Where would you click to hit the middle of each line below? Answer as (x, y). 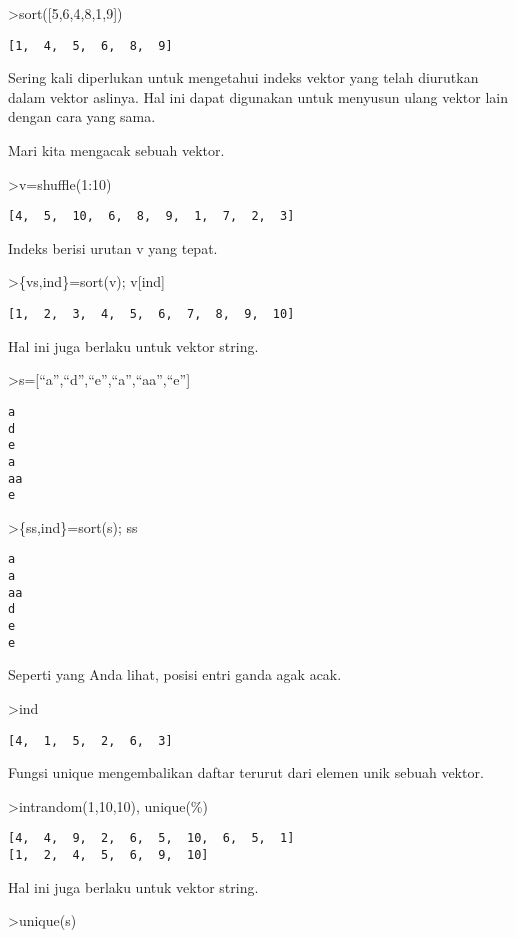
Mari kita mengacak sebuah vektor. (116, 150)
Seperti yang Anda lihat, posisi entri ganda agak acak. (175, 674)
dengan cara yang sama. (82, 116)
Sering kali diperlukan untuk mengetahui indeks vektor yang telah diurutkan (243, 77)
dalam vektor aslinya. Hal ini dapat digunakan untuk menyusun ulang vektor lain (258, 96)
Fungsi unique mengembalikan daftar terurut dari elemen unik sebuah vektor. (246, 772)
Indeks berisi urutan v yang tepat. (113, 247)
